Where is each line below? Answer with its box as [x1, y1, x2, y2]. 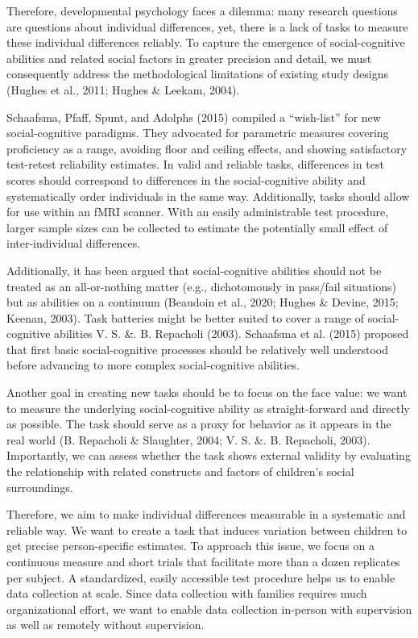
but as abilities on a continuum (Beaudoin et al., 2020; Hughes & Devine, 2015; [6, 294, 399, 311]
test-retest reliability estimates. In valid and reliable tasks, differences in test [6, 156, 384, 173]
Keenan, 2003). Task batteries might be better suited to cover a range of [6, 309, 365, 326]
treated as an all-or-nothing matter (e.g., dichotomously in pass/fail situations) [6, 277, 396, 294]
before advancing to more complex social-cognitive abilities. [6, 357, 300, 373]
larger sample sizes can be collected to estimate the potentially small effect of [6, 219, 388, 236]
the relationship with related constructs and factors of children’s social [6, 463, 354, 480]
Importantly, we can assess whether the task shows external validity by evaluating [6, 447, 411, 464]
